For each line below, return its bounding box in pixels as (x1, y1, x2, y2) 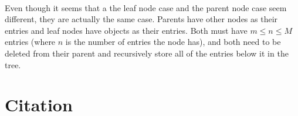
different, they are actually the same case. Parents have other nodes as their (5, 13, 278, 25)
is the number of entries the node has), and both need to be (65, 36, 281, 48)
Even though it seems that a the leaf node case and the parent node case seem (5, 1, 287, 13)
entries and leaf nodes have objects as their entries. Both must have (5, 24, 248, 36)
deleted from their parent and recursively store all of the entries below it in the (5, 47, 289, 59)
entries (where (5, 36, 56, 48)
